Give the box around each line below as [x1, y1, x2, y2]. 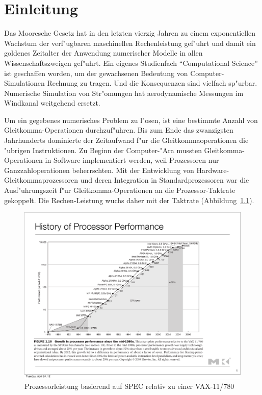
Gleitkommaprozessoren [4, 175, 78, 185]
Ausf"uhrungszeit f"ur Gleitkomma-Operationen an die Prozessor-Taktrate [4, 185, 235, 195]
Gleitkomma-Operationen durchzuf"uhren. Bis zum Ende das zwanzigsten [4, 125, 233, 135]
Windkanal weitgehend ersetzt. [4, 97, 100, 108]
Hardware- [196, 164, 229, 175]
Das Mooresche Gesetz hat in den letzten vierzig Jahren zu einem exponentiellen [4, 28, 256, 38]
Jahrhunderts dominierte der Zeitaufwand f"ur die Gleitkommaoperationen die [4, 135, 249, 145]
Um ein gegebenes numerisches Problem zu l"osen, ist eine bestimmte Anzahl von [4, 114, 258, 125]
